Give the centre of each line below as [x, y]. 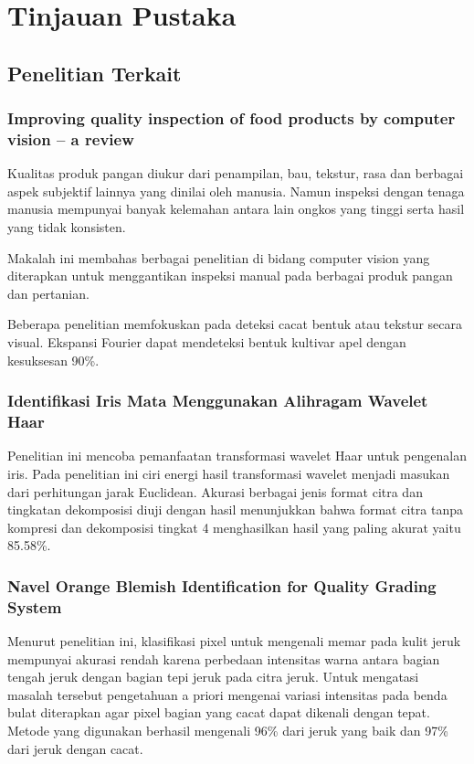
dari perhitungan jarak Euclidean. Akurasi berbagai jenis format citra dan [215, 491]
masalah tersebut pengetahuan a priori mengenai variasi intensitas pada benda [227, 694]
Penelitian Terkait [95, 73]
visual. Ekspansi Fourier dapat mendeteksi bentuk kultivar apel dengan [207, 342]
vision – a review [71, 139]
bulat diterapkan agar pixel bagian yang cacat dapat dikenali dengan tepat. [219, 712]
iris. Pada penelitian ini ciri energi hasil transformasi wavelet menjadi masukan [229, 473]
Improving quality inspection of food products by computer [232, 118]
